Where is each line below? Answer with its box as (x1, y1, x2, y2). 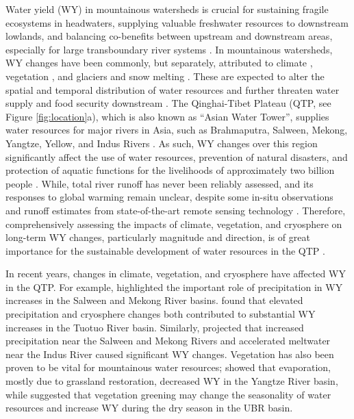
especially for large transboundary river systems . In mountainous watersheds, (5, 42, 333, 56)
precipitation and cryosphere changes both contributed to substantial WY (5, 307, 316, 321)
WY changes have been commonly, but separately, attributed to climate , (5, 55, 313, 70)
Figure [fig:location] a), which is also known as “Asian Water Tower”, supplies (5, 109, 329, 123)
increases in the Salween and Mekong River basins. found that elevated (5, 293, 303, 307)
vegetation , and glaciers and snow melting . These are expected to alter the (5, 68, 325, 83)
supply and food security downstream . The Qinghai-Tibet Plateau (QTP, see (5, 96, 331, 110)
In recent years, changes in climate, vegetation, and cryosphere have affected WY (5, 266, 346, 281)
